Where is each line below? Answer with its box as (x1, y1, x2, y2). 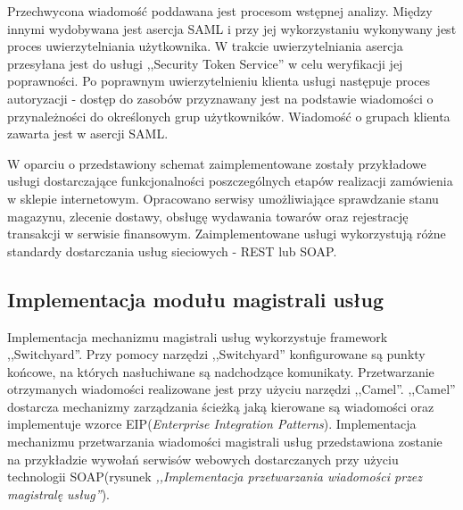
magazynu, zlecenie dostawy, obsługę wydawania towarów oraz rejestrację (7, 206, 409, 225)
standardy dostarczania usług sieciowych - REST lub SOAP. (7, 241, 337, 260)
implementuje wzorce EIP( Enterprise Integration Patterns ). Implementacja (7, 414, 417, 433)
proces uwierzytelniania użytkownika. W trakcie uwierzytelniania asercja (7, 37, 403, 55)
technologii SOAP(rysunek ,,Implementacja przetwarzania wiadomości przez (7, 467, 423, 486)
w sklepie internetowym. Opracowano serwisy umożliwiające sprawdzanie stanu (7, 188, 439, 207)
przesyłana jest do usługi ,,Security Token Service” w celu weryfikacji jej (7, 54, 403, 72)
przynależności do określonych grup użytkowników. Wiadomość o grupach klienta (7, 106, 451, 125)
